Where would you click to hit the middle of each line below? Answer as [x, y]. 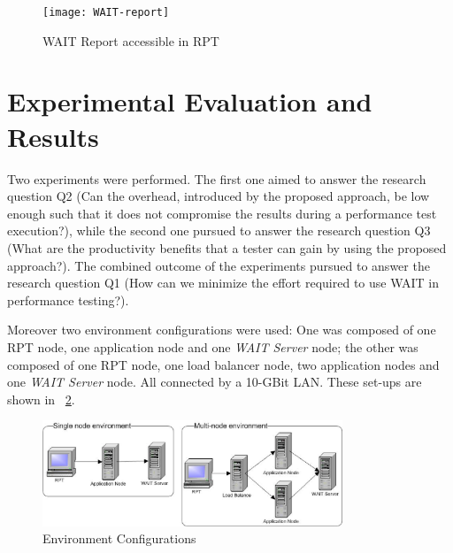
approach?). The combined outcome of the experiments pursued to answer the [219, 265]
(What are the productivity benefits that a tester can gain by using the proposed [227, 247]
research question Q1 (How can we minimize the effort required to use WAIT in [223, 283]
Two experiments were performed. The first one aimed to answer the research [217, 178]
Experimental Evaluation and [190, 101]
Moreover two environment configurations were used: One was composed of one [222, 330]
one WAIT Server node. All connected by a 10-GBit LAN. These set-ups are [215, 382]
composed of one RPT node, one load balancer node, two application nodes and [223, 364]
